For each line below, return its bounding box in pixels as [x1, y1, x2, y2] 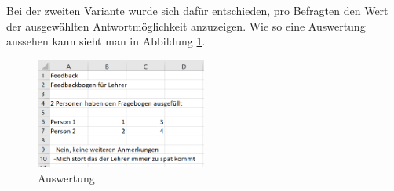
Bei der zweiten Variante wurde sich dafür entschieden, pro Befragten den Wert [6, 2, 389, 18]
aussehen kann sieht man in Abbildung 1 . [6, 33, 206, 49]
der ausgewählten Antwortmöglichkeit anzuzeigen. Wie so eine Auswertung [6, 17, 366, 34]
